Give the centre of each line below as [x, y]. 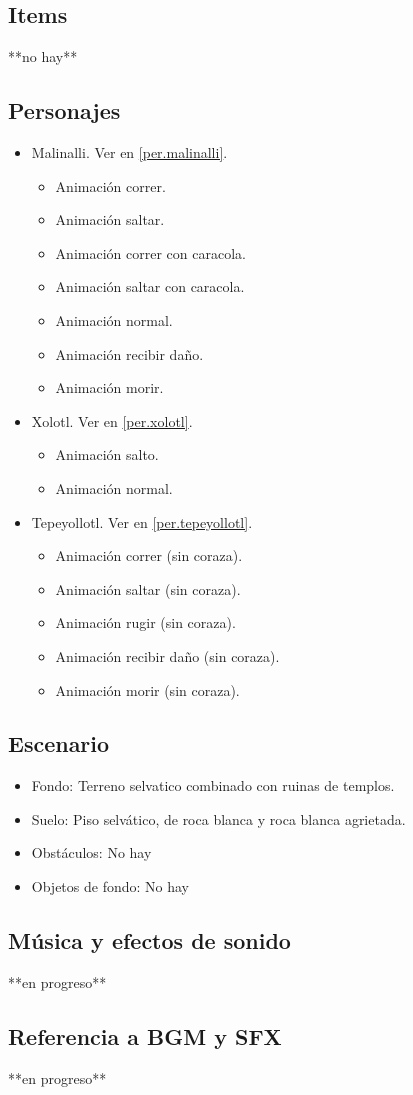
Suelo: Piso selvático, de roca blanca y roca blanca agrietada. [218, 818]
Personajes [64, 110]
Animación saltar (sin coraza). [148, 588]
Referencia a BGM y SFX [145, 1035]
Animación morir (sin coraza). [147, 689]
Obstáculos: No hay [91, 852]
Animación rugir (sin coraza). [145, 622]
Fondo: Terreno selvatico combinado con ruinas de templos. [213, 785]
